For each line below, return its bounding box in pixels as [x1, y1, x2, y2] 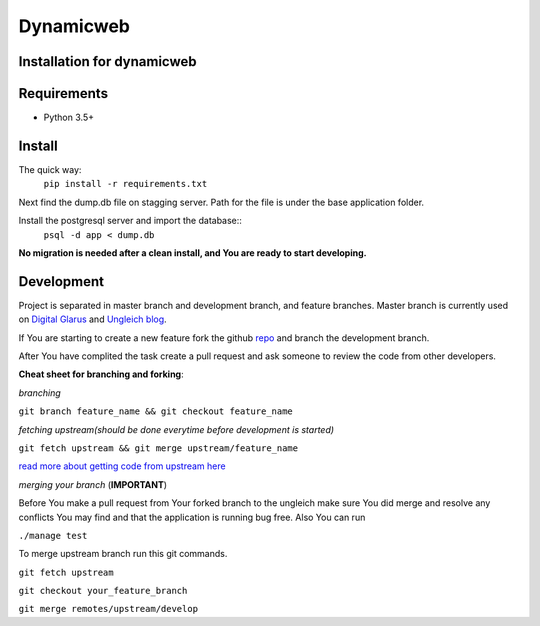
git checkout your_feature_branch [18, 585, 188, 597]
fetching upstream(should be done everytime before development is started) [18, 423, 335, 435]
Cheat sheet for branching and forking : [18, 368, 184, 380]
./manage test [18, 530, 88, 541]
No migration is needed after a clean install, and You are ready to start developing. [18, 246, 367, 259]
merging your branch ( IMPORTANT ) [18, 478, 168, 490]
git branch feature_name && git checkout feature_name [18, 406, 294, 417]
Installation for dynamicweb [18, 53, 197, 70]
